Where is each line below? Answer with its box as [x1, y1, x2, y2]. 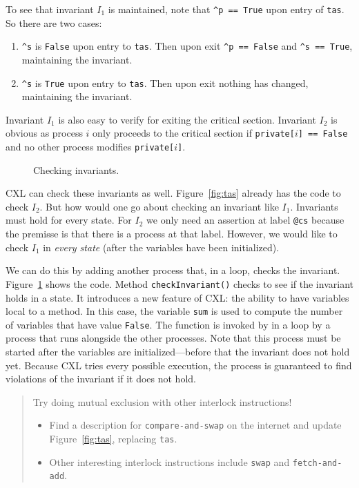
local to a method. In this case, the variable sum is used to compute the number [6, 304, 343, 318]
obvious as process [6, 126, 83, 140]
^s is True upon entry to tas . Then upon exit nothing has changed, [21, 75, 309, 90]
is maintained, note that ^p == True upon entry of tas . [108, 2, 345, 16]
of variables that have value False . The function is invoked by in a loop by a [6, 317, 331, 331]
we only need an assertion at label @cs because [146, 213, 345, 227]
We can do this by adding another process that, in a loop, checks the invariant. [6, 263, 340, 277]
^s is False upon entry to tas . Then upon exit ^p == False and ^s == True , [21, 39, 353, 53]
